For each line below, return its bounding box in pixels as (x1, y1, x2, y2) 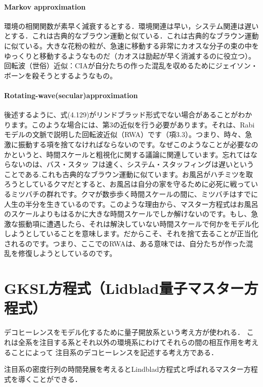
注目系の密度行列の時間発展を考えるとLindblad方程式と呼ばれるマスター (4, 364, 244, 374)
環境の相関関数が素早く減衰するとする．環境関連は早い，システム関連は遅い (4, 20, 259, 31)
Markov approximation (4, 1, 86, 12)
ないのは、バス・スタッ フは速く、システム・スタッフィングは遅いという (11, 159, 254, 169)
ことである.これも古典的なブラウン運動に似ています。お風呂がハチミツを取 (4, 168, 253, 179)
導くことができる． (18, 373, 82, 384)
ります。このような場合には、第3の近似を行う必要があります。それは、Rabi (4, 119, 255, 130)
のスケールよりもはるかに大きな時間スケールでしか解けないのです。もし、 (4, 208, 251, 219)
